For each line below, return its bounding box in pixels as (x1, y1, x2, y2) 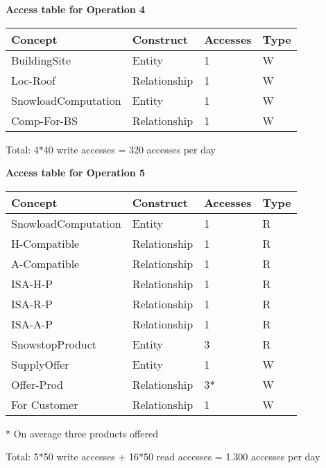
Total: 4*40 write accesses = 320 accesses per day (6, 142, 216, 156)
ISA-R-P (11, 295, 53, 312)
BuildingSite (11, 51, 71, 68)
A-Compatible (11, 255, 80, 271)
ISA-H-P (11, 275, 53, 292)
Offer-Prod (11, 376, 63, 392)
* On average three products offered (6, 426, 158, 440)
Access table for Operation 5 (6, 165, 146, 180)
